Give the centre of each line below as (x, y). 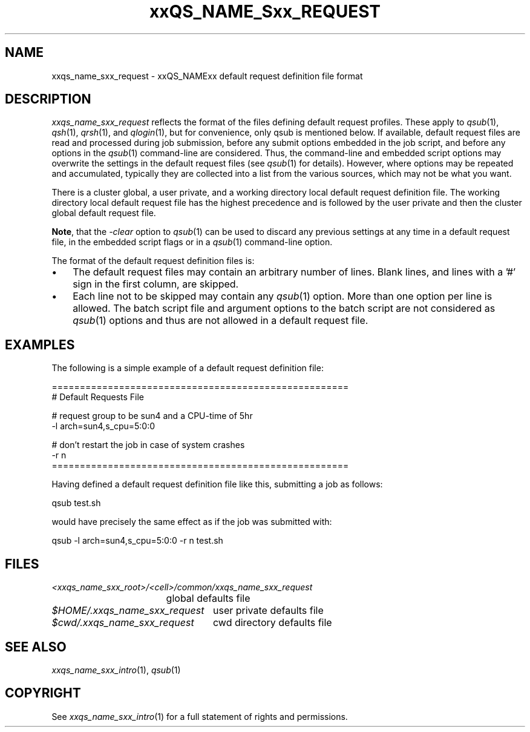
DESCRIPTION (48, 99)
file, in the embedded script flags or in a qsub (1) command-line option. (192, 242)
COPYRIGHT (43, 693)
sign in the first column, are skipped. (156, 284)
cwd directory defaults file (272, 623)
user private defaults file (268, 611)
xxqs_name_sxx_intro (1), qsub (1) (116, 670)
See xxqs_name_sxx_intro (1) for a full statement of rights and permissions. (200, 716)
